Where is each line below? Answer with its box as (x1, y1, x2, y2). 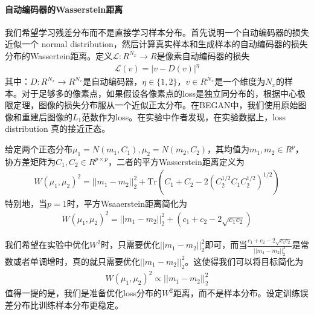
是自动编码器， (83, 75, 143, 88)
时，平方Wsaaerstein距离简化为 (66, 196, 188, 209)
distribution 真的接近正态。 (5, 122, 111, 135)
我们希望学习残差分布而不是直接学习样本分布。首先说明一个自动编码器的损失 (5, 25, 309, 38)
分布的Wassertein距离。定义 (5, 49, 113, 62)
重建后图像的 (21, 110, 72, 123)
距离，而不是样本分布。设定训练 (173, 287, 300, 299)
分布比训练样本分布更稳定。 (13, 298, 123, 311)
